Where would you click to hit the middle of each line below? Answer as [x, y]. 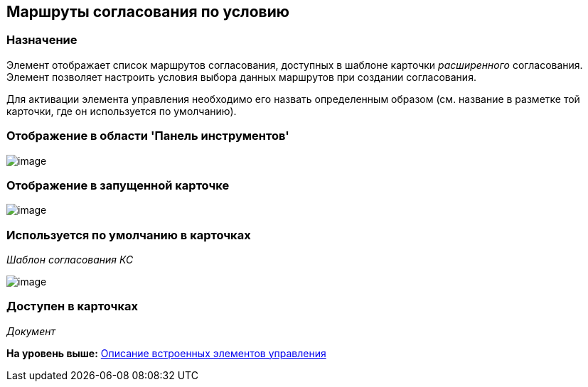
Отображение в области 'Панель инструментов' [148, 136]
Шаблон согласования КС [70, 260]
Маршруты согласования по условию [148, 12]
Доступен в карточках [72, 306]
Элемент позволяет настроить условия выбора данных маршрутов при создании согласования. [241, 77]
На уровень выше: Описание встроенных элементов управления [166, 353]
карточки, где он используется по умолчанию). [122, 111]
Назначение [42, 40]
